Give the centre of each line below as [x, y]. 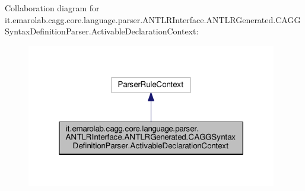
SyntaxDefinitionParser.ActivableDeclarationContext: [102, 31]
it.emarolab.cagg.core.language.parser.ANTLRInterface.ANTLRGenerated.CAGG [153, 19]
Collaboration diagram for [52, 8]
